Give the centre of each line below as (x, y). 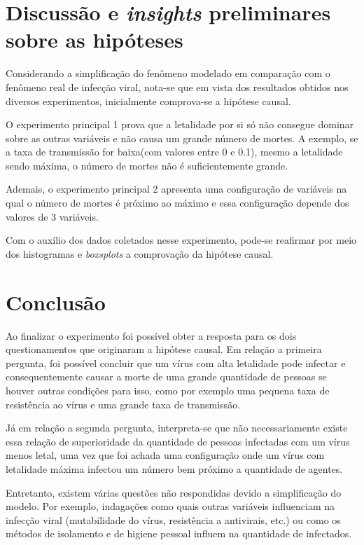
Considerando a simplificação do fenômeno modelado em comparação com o (168, 73)
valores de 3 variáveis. (52, 216)
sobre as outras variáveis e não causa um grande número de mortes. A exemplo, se (182, 138)
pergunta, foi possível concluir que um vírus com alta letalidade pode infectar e (176, 363)
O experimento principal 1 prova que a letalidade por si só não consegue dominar (180, 124)
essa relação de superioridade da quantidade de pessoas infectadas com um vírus (178, 441)
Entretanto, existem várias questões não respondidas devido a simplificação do (174, 492)
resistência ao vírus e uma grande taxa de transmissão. (123, 404)
